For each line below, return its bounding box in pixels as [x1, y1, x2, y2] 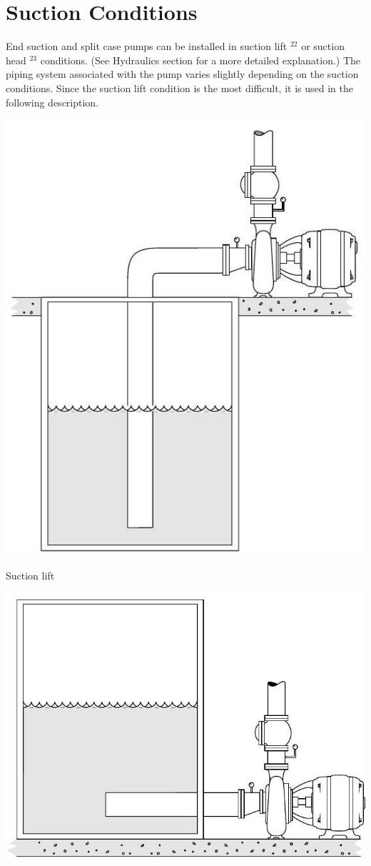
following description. [6, 94, 99, 109]
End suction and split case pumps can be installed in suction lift [6, 39, 288, 54]
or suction [301, 39, 345, 54]
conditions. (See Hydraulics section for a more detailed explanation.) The [40, 52, 361, 67]
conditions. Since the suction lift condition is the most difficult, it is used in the [6, 80, 353, 95]
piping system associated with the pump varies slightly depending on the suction [6, 66, 359, 81]
